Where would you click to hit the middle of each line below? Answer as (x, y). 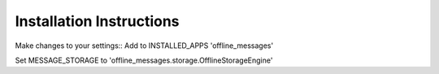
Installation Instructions (97, 21)
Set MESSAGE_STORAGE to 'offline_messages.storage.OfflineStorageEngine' (144, 60)
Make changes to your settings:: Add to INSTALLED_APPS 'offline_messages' (144, 46)
